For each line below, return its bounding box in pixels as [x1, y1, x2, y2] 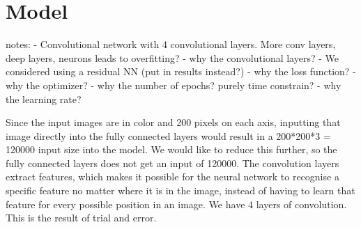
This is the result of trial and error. [6, 210, 157, 225]
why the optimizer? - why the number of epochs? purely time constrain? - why [6, 77, 341, 92]
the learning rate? [6, 91, 82, 106]
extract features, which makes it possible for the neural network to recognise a [6, 169, 339, 184]
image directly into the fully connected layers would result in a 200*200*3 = [6, 128, 331, 143]
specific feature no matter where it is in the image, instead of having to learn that [6, 183, 355, 198]
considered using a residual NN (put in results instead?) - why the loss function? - [6, 64, 356, 79]
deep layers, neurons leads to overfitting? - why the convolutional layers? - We [6, 50, 339, 65]
